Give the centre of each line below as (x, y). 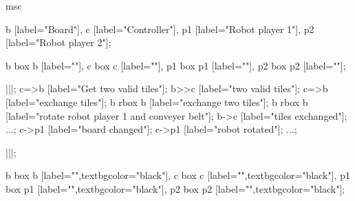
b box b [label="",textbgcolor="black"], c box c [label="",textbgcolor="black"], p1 (178, 175)
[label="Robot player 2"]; (58, 42)
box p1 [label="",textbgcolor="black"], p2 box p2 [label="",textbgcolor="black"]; (175, 188)
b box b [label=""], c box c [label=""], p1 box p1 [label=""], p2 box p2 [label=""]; (176, 65)
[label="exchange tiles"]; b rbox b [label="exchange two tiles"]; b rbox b (157, 102)
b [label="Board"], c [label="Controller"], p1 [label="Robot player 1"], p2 (160, 29)
